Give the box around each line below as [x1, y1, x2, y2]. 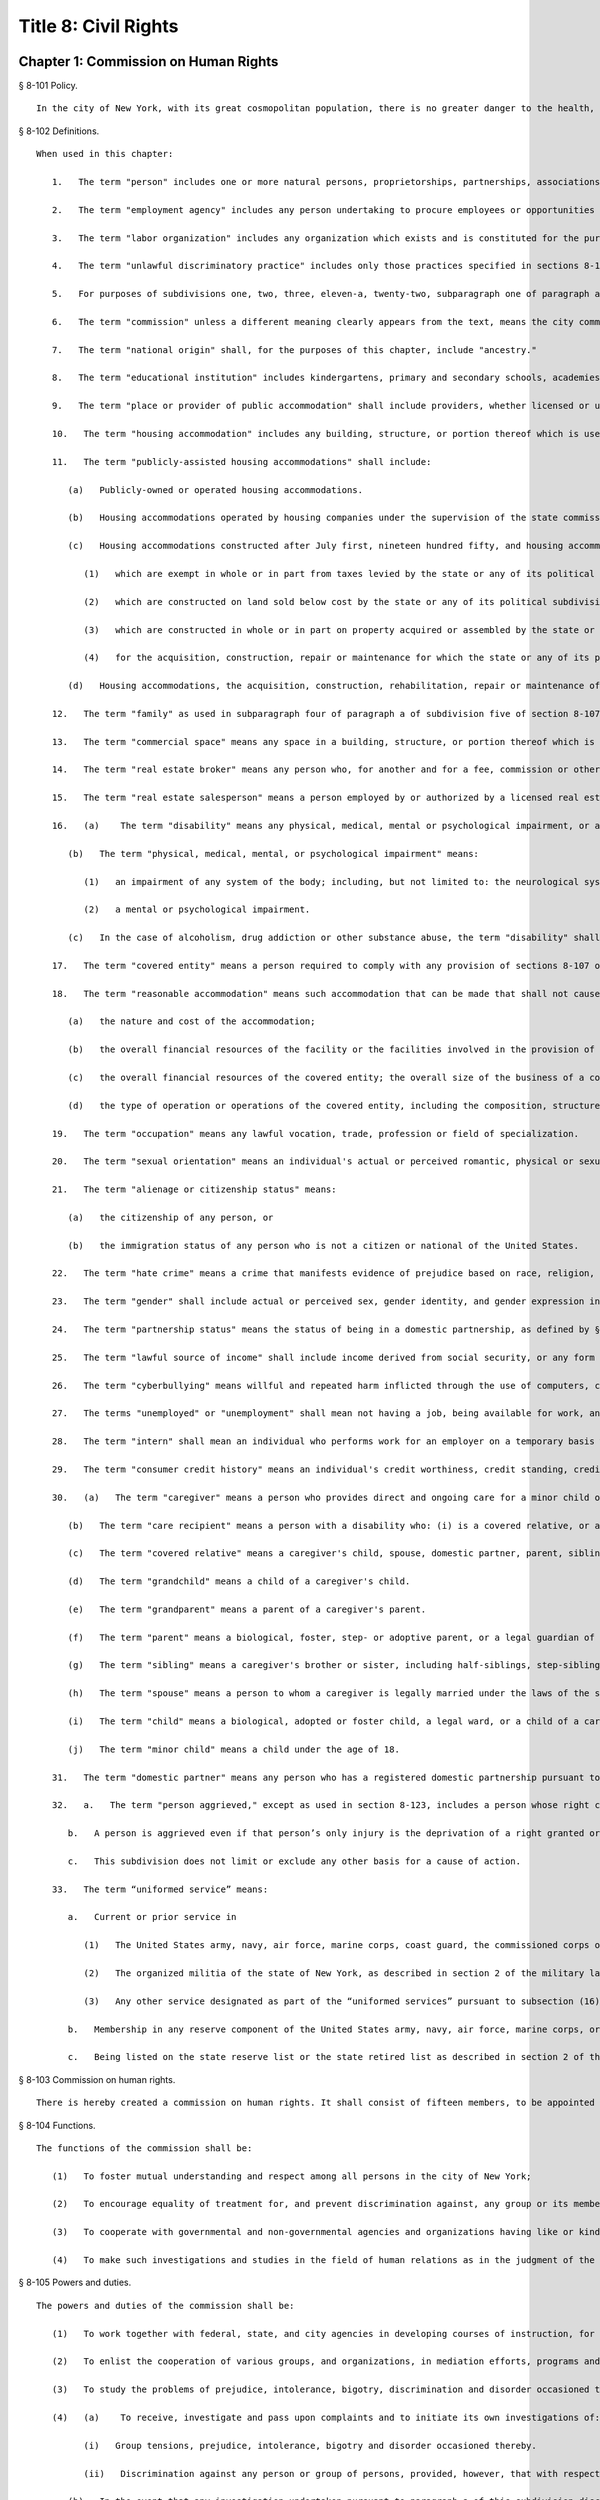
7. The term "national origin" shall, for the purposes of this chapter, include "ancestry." [51, 344, 537, 355]
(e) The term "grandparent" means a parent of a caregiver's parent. [67, 1603, 427, 1615]
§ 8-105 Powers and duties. [18, 2276, 132, 2289]
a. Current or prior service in [67, 1911, 237, 1923]
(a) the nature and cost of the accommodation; [67, 1016, 316, 1027]
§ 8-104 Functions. [18, 2119, 96, 2131]
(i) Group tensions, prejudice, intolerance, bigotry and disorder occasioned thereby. [83, 2440, 537, 2451]
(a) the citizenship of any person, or [67, 1211, 274, 1223]
